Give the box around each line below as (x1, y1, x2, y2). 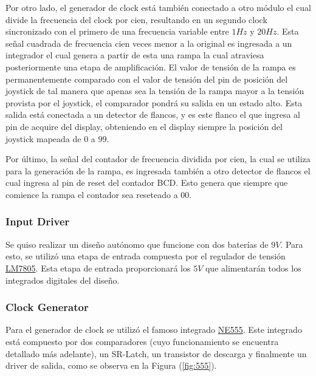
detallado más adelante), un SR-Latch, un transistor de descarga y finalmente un (5, 347, 307, 360)
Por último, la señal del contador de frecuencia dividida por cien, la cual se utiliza (5, 152, 311, 165)
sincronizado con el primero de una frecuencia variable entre (5, 25, 229, 38)
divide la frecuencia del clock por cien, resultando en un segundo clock (5, 13, 267, 26)
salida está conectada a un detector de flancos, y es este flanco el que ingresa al (5, 108, 301, 121)
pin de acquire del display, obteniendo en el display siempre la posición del (5, 120, 283, 132)
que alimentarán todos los (205, 261, 301, 274)
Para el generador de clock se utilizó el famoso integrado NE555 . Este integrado (5, 323, 302, 336)
